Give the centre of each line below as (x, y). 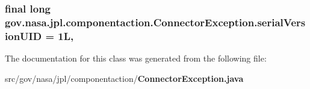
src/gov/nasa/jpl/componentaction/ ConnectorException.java (124, 78)
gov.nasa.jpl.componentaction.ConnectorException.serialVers (155, 22)
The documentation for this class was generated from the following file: (136, 58)
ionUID (23, 36)
